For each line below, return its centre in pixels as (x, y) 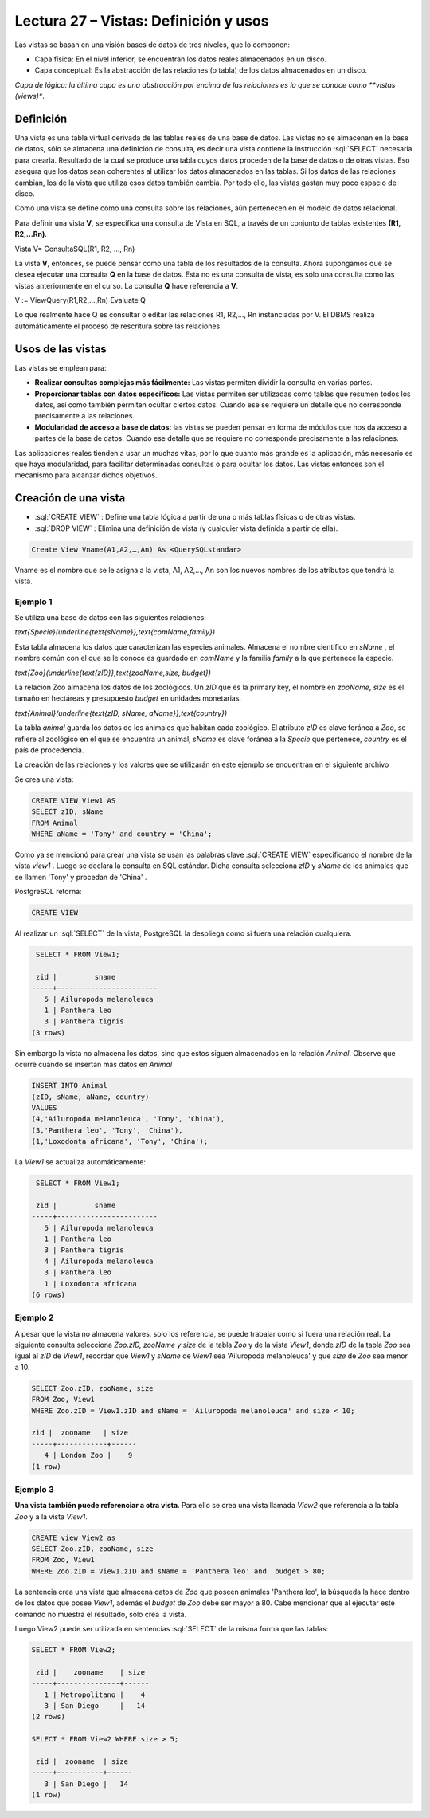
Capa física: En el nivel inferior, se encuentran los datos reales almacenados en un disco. (180, 59)
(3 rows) (49, 1033)
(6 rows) (49, 1294)
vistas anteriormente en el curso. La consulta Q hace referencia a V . (127, 285)
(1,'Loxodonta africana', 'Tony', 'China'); (120, 1141)
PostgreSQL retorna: (49, 892)
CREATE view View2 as (74, 1537)
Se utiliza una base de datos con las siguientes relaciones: (110, 618)
